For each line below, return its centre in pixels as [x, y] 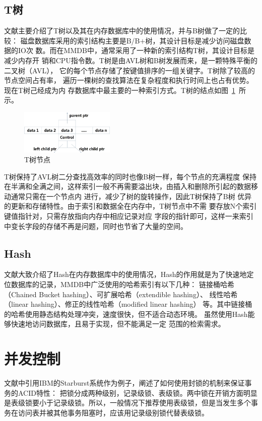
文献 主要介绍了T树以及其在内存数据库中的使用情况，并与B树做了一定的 [122, 31]
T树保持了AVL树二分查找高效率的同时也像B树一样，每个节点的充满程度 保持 [130, 176]
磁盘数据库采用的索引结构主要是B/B [80, 40]
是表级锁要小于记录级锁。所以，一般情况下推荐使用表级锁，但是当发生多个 [127, 403]
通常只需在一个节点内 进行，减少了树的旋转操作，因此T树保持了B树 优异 [131, 196]
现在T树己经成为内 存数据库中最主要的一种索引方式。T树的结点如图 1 [120, 90]
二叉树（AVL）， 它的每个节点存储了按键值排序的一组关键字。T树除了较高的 [129, 70]
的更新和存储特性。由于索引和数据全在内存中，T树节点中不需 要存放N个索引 [130, 206]
